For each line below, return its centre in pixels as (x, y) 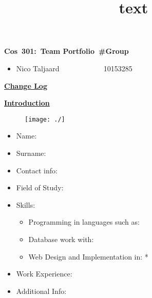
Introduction (27, 103)
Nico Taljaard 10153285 (74, 68)
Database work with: (61, 239)
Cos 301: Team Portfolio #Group (66, 51)
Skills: (26, 204)
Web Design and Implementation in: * (88, 256)
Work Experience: (44, 274)
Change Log (26, 85)
